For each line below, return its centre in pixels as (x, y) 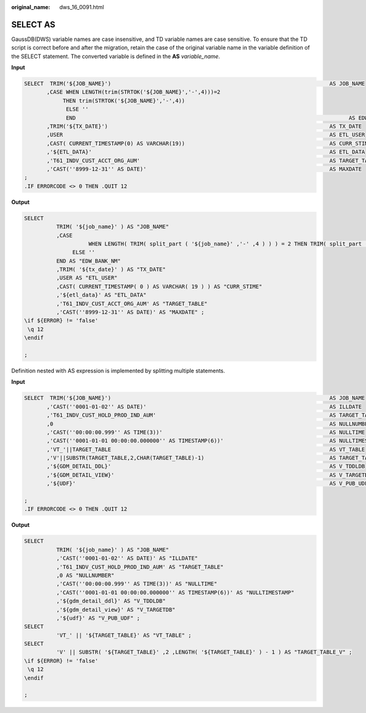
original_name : (31, 7)
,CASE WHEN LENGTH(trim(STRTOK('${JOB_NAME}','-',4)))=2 (134, 92)
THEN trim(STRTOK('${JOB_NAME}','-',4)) (124, 100)
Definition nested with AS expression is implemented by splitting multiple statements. (118, 371)
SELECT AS (33, 24)
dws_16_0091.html (82, 7)
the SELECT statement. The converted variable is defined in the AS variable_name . (116, 56)
